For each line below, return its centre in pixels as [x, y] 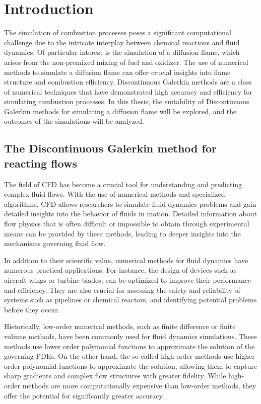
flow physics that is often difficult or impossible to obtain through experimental [127, 224]
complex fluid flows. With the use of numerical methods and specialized [115, 194]
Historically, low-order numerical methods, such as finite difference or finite [120, 326]
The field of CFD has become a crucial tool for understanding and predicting [123, 184]
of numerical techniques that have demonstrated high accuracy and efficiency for [128, 91]
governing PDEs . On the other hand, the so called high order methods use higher [129, 356]
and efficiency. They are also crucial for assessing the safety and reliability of [122, 290]
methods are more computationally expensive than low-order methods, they [139, 385]
